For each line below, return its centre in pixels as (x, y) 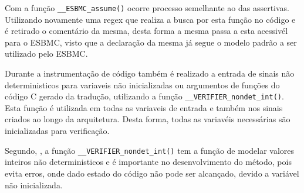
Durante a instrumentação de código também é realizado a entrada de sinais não (150, 73)
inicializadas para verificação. (57, 131)
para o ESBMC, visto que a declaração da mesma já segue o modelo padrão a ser (151, 42)
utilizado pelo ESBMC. (46, 54)
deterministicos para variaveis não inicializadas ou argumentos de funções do (142, 85)
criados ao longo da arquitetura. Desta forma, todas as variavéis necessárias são (148, 119)
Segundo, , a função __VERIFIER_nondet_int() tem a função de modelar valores (150, 150)
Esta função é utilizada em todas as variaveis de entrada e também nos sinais (144, 107)
